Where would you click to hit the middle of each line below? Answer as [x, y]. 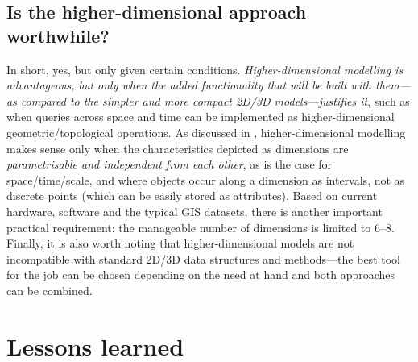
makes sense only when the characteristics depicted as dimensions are [178, 148]
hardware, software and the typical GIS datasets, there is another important [195, 211]
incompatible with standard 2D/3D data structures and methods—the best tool [203, 258]
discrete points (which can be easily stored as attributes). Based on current [192, 196]
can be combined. [50, 290]
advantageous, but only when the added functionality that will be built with [189, 85]
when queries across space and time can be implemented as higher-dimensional [201, 117]
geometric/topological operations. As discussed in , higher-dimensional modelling [206, 132]
